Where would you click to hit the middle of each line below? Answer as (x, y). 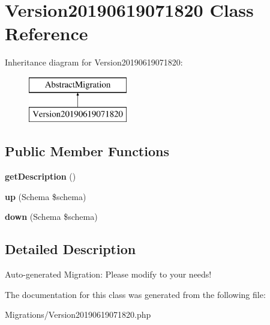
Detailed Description (70, 249)
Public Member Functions (87, 151)
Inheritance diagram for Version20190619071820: (94, 62)
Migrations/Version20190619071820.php (78, 314)
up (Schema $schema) (46, 196)
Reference (46, 33)
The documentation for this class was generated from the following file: (135, 294)
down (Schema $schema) (51, 217)
